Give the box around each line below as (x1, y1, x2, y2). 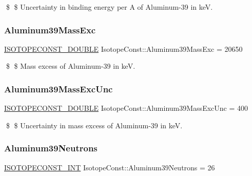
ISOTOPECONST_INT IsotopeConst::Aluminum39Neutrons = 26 (4, 162, 215, 172)
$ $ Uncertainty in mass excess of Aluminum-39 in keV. (6, 120, 183, 130)
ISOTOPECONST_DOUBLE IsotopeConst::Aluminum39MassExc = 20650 (4, 43, 243, 54)
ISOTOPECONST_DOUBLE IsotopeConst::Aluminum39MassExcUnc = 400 (4, 103, 248, 113)
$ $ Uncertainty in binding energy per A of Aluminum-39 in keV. (6, 2, 213, 12)
